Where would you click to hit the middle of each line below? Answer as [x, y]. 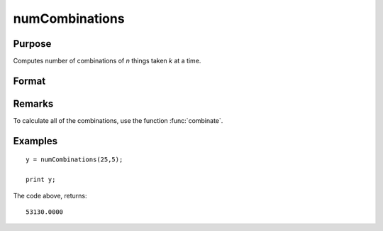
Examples [35, 141]
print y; [41, 180]
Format [29, 81]
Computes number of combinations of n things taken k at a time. [107, 61]
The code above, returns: [50, 195]
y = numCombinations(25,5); [74, 160]
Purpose [32, 44]
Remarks [33, 103]
